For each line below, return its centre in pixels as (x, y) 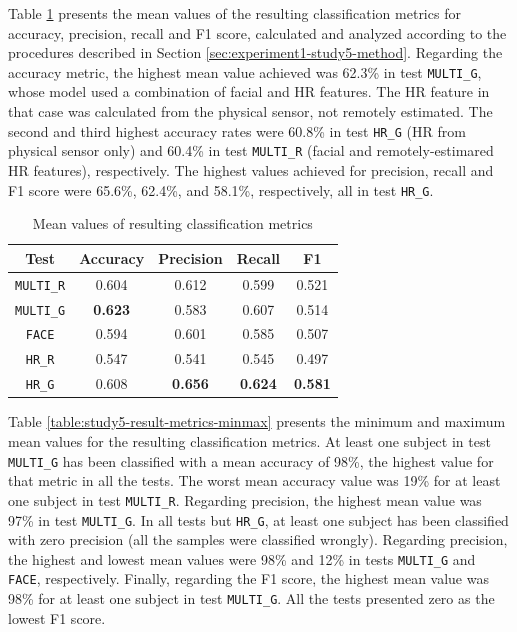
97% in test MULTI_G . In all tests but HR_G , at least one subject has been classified (258, 519)
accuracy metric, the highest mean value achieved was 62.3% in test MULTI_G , (245, 71)
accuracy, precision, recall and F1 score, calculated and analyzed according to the (257, 32)
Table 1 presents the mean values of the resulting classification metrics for (234, 13)
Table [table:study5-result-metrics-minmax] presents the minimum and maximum (257, 421)
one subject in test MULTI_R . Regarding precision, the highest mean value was (245, 499)
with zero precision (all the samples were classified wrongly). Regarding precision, (258, 539)
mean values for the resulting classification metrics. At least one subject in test (249, 441)
